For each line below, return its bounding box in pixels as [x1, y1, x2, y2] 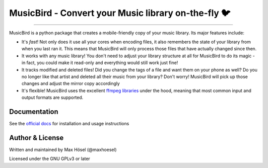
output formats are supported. [21, 94, 84, 100]
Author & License [9, 133, 64, 142]
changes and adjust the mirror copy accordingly [21, 81, 120, 86]
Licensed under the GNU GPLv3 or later [9, 156, 90, 162]
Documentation [9, 107, 59, 116]
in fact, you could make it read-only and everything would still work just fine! [21, 60, 178, 66]
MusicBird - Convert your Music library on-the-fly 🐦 [9, 7, 231, 18]
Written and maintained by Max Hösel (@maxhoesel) [9, 147, 117, 153]
